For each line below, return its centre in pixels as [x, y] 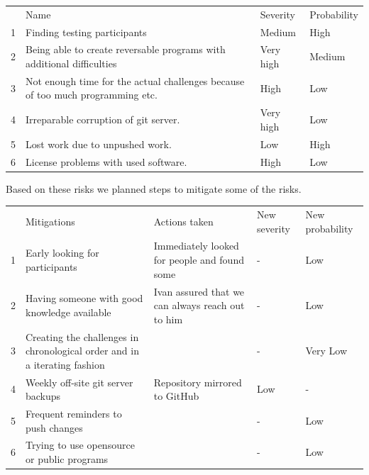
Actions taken [183, 221]
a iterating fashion [65, 364]
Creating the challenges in [82, 336]
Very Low [326, 351]
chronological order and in [82, 351]
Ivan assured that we [199, 291]
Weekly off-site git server [79, 382]
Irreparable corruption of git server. [103, 119]
